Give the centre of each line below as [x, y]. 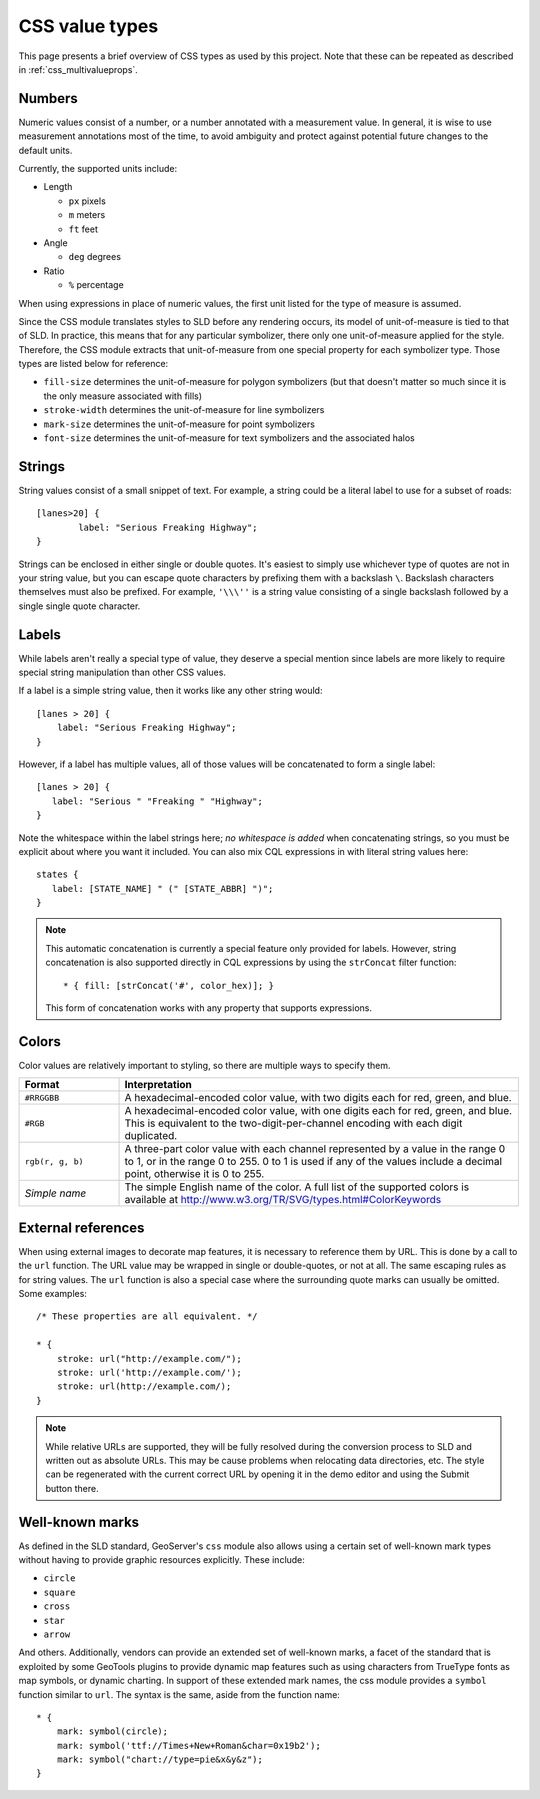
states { [57, 874]
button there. [72, 1488]
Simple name [55, 1193]
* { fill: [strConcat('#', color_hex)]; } [169, 985]
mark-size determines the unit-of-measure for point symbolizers [179, 424]
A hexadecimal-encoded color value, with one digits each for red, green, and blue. [318, 1111]
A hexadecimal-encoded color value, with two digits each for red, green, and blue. [318, 1098]
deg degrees [95, 257]
